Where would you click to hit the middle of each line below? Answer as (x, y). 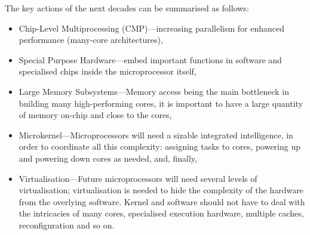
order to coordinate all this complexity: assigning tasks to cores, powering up (160, 146)
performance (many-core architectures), (91, 40)
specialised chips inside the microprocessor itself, (108, 71)
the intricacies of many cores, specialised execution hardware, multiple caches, (161, 213)
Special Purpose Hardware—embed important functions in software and (150, 59)
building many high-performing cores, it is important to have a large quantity (161, 103)
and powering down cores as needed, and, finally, (108, 158)
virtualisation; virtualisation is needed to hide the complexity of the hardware (161, 190)
